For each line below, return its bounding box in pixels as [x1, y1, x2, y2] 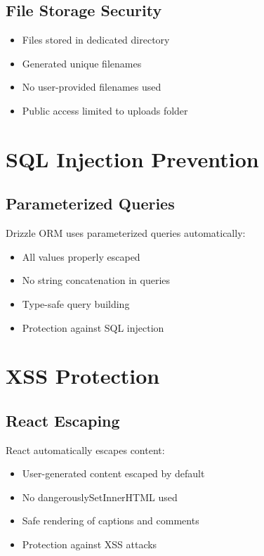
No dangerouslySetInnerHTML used [22, 489, 178, 504]
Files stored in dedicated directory [22, 32, 170, 47]
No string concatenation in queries [22, 273, 171, 287]
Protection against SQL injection [22, 320, 164, 335]
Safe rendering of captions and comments [22, 513, 199, 528]
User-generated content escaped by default [22, 466, 205, 481]
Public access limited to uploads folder [22, 103, 188, 117]
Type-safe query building [22, 296, 130, 311]
